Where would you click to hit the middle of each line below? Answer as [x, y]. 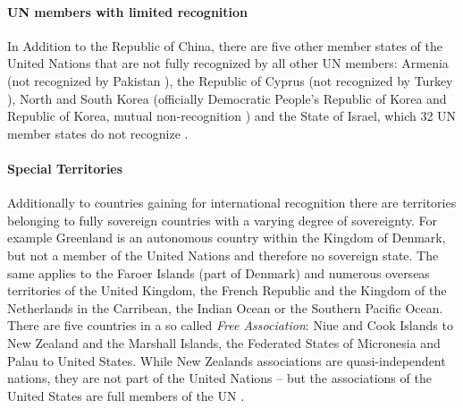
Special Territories [65, 168]
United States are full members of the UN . [126, 395]
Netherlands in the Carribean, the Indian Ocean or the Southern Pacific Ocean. [225, 307]
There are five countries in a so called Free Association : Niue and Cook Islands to [230, 325]
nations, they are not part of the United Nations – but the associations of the [219, 378]
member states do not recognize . [98, 133]
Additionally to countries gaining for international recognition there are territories [232, 203]
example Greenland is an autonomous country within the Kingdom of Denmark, [227, 238]
